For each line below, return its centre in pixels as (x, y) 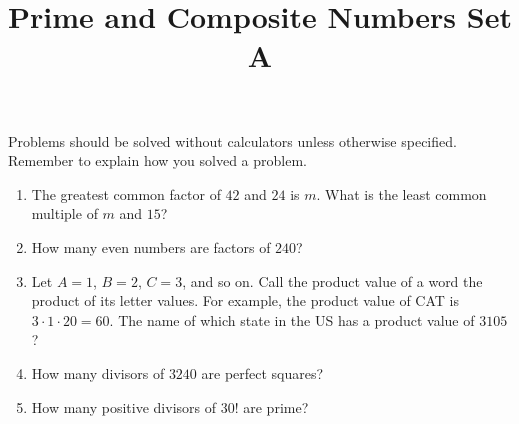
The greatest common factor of (126, 193)
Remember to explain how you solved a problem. (157, 160)
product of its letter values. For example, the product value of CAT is (245, 300)
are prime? (276, 406)
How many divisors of (98, 372)
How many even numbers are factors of (151, 246)
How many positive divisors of (124, 406)
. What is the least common (401, 193)
